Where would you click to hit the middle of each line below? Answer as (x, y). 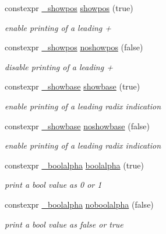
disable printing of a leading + (59, 66)
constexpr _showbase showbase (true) (73, 86)
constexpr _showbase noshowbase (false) (77, 125)
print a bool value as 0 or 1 (53, 185)
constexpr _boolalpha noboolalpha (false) (79, 204)
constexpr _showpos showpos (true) (69, 8)
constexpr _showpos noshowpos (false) (74, 47)
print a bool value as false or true (64, 224)
